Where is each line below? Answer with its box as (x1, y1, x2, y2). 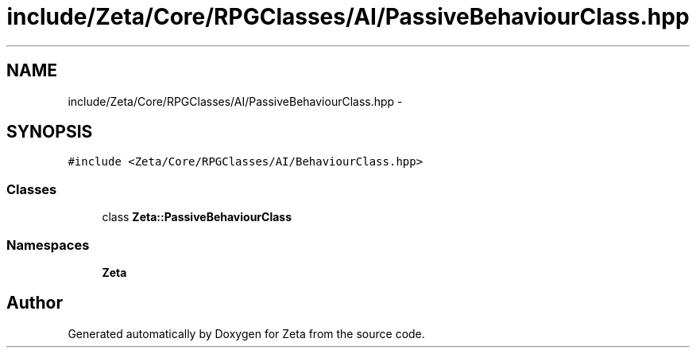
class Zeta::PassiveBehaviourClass (102, 210, 292, 224)
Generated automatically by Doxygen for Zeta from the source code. (68, 326, 425, 340)
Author (6, 293, 63, 313)
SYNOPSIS (6, 122, 93, 142)
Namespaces (6, 236, 90, 253)
